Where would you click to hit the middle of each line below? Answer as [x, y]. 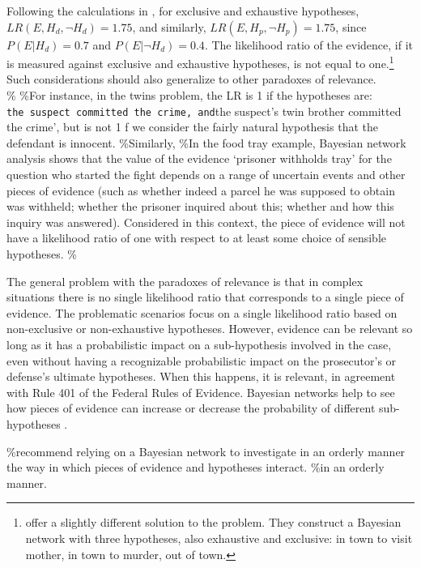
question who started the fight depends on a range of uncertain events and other [206, 175]
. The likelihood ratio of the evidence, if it [308, 44]
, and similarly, [169, 26]
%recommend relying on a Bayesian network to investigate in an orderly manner [206, 451]
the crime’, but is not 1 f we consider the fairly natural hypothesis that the [192, 127]
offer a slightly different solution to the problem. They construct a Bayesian [213, 522]
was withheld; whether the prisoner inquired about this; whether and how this [200, 206]
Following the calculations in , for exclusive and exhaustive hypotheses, [183, 11]
